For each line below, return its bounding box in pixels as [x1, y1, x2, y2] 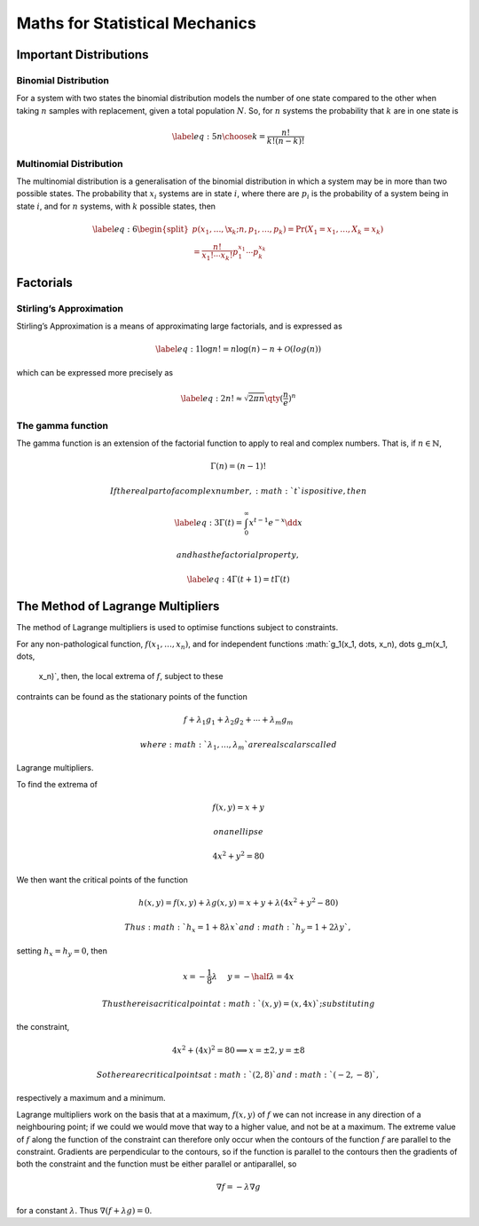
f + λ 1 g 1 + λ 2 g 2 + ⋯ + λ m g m [183, 715, 294, 727]
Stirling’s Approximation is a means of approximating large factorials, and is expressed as [16, 320, 343, 332]
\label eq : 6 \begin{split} [91, 225, 190, 234]
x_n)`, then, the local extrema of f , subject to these [38, 671, 224, 682]
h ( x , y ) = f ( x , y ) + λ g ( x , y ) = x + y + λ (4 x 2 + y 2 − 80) [138, 897, 339, 908]
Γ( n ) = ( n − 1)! [209, 462, 267, 471]
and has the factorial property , [176, 550, 299, 559]
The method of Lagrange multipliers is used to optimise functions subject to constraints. [16, 622, 339, 633]
